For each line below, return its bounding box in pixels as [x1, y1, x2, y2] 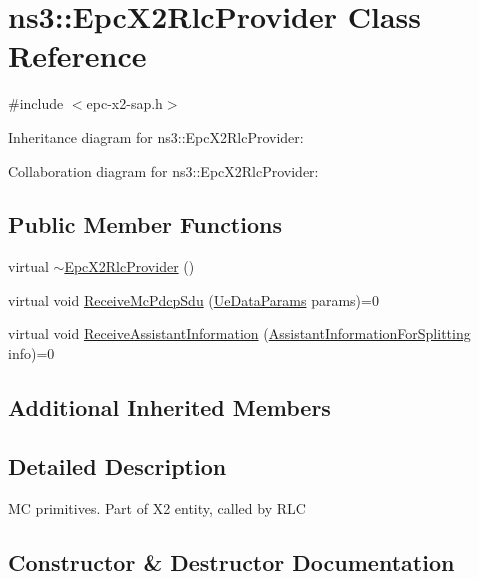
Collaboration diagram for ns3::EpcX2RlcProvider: [8, 160, 319, 181]
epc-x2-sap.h [86, 93, 163, 114]
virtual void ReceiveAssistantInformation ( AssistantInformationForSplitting [8, 323, 471, 344]
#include [8, 93, 64, 114]
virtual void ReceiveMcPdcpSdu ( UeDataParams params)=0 [8, 289, 379, 310]
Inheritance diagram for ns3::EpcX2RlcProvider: [8, 126, 304, 147]
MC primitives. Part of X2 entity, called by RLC [8, 497, 306, 518]
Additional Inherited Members [8, 392, 331, 423]
